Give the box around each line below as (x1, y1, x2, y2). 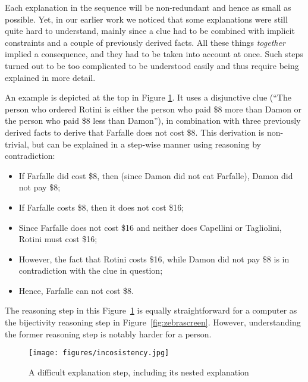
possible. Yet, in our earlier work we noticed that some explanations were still (5, 12, 288, 25)
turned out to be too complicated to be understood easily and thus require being (5, 59, 299, 71)
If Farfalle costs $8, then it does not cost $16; (18, 201, 184, 213)
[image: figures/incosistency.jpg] (29, 349, 169, 358)
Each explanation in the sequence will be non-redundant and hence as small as (5, 1, 291, 13)
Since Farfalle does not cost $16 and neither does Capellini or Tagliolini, (18, 221, 282, 233)
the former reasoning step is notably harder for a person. (5, 327, 212, 340)
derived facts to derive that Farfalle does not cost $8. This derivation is (5, 126, 265, 138)
